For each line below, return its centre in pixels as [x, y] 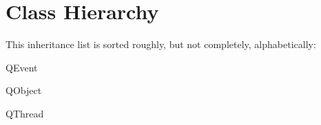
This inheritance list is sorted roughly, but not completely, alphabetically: [161, 44]
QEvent [22, 67]
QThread [25, 113]
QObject [24, 90]
